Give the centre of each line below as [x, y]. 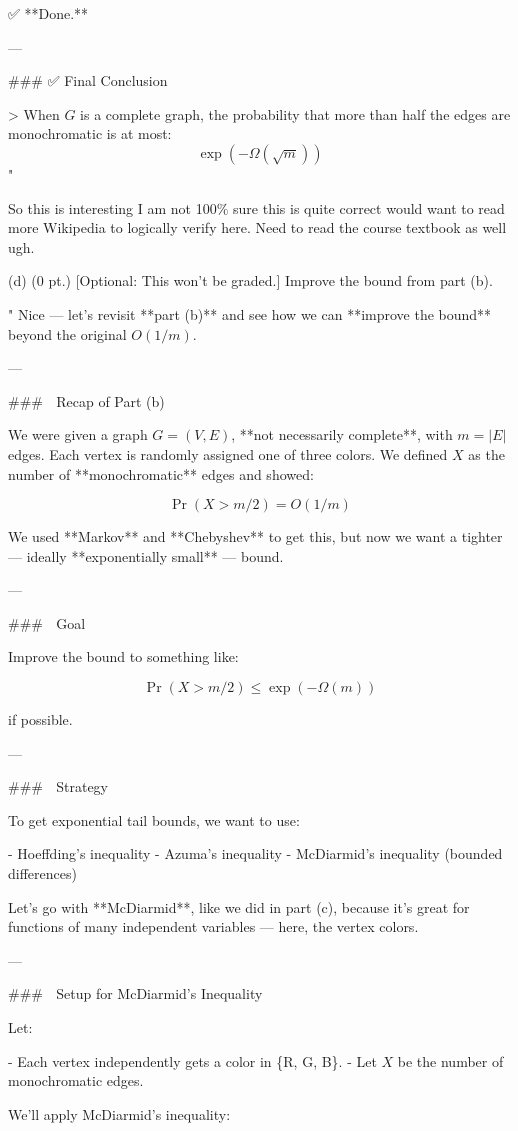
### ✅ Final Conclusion [88, 80]
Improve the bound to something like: [123, 656]
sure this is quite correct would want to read [369, 207]
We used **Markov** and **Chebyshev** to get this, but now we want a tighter [255, 536]
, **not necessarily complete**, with [342, 434]
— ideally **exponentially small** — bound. [146, 555]
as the [486, 453]
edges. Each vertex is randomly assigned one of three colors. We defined [228, 453]
